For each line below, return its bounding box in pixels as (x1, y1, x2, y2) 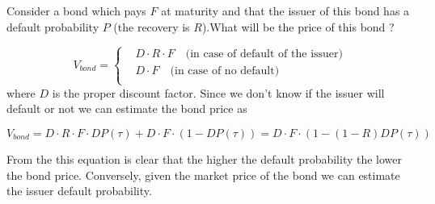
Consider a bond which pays (6, 2, 146, 19)
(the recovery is (113, 18, 190, 35)
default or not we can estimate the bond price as (6, 100, 247, 117)
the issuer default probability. (6, 182, 152, 199)
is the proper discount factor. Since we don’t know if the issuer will (52, 84, 385, 101)
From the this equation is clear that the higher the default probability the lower (6, 150, 403, 167)
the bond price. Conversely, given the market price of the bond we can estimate (6, 166, 400, 183)
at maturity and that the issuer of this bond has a (161, 2, 410, 19)
